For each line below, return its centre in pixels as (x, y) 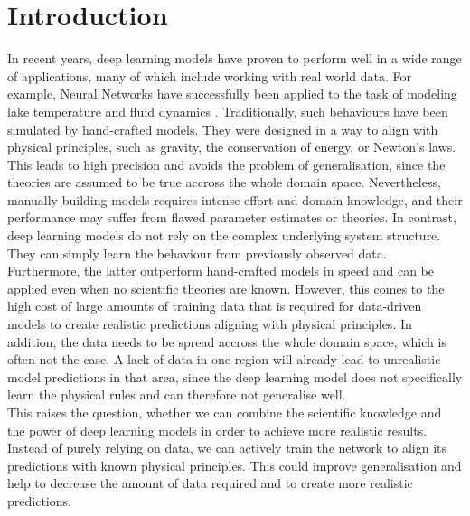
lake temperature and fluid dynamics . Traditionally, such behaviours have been (228, 111)
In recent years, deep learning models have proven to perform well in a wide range (235, 58)
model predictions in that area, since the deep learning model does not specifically (235, 376)
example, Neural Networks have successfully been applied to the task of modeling (232, 94)
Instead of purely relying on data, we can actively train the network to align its (227, 448)
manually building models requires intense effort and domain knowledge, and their (235, 199)
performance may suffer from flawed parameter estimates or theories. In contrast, (232, 217)
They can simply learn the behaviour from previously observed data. (197, 253)
